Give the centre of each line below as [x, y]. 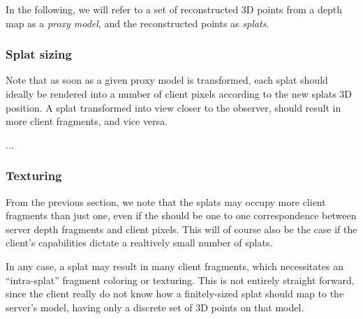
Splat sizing [39, 54]
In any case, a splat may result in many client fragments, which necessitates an [175, 266]
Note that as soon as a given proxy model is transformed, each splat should [167, 80]
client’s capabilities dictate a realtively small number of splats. [139, 243]
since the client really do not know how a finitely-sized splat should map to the [175, 294]
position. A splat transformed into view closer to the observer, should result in [173, 107]
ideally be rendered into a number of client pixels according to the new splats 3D [179, 94]
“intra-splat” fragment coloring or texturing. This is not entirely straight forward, [180, 280]
